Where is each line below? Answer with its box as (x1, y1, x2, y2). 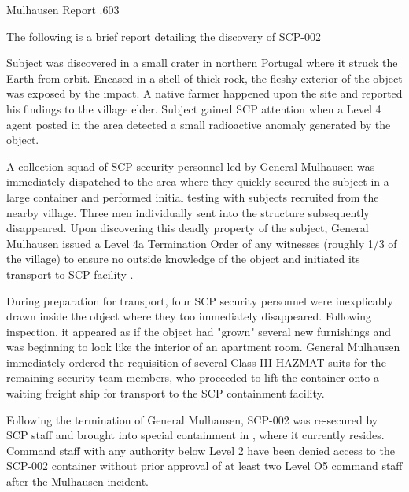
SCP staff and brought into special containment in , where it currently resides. (6, 427, 385, 443)
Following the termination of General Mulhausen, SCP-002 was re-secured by (6, 411, 378, 427)
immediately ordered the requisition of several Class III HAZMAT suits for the (6, 353, 386, 370)
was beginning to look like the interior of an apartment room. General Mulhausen (6, 338, 400, 355)
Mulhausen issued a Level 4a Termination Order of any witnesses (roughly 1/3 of (6, 235, 397, 251)
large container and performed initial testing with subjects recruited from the (6, 188, 379, 205)
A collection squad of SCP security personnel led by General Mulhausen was (6, 157, 375, 174)
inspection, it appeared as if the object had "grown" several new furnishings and (6, 323, 391, 339)
